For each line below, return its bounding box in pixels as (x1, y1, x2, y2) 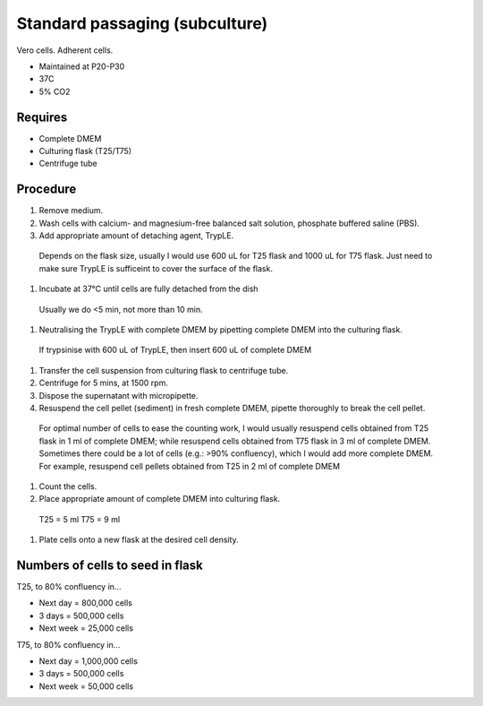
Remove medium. (38, 205, 104, 216)
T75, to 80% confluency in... (16, 639, 121, 650)
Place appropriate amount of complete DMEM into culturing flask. (38, 494, 281, 504)
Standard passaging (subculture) (16, 13, 268, 33)
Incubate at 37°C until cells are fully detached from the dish (38, 283, 258, 295)
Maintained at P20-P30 (38, 61, 125, 72)
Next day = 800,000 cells (38, 598, 133, 608)
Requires (16, 109, 68, 125)
